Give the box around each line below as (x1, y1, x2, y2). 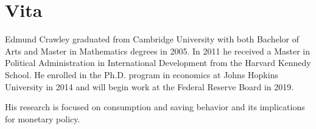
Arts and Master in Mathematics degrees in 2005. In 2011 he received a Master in (5, 44, 311, 57)
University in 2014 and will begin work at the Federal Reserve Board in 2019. (5, 80, 294, 93)
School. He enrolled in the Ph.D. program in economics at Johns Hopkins (5, 68, 278, 81)
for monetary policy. (5, 112, 80, 125)
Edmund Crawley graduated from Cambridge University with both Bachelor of (5, 33, 299, 45)
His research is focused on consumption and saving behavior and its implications (5, 101, 305, 113)
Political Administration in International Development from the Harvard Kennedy (5, 56, 311, 69)
